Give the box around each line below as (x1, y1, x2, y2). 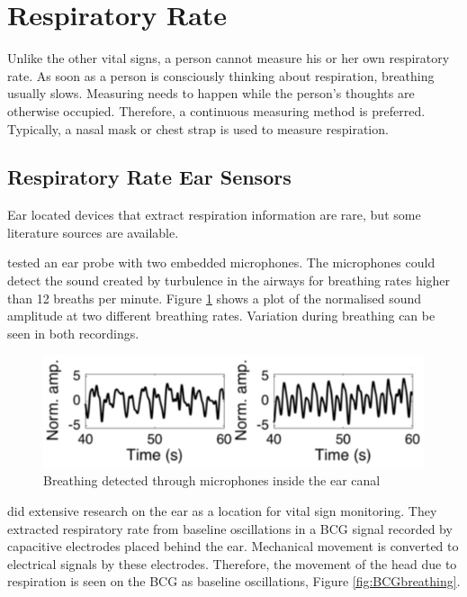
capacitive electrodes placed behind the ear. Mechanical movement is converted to (7, 537, 459, 556)
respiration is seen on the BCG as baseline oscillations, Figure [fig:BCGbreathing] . (7, 572, 461, 591)
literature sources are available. (7, 222, 179, 241)
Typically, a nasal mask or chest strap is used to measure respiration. (7, 119, 389, 138)
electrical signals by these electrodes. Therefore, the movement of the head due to (7, 554, 457, 573)
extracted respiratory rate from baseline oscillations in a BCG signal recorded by (7, 519, 453, 538)
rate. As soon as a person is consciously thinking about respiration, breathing (7, 66, 435, 85)
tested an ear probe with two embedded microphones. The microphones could (7, 253, 436, 272)
